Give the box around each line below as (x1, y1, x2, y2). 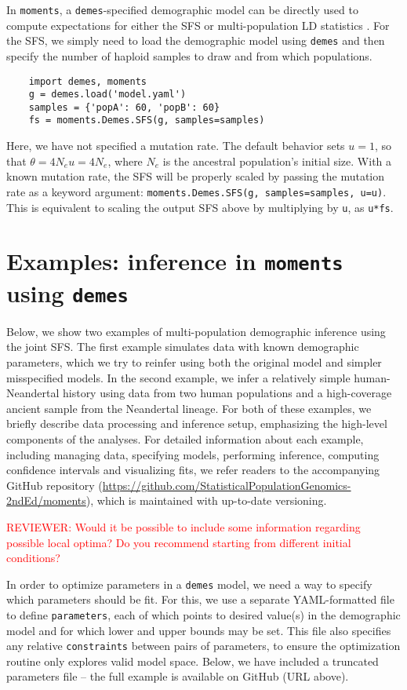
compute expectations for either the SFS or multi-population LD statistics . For (6, 16, 390, 33)
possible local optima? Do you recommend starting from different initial (6, 534, 351, 550)
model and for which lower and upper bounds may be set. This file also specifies (6, 622, 391, 638)
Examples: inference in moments (6, 245, 343, 277)
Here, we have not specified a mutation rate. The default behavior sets (6, 137, 345, 154)
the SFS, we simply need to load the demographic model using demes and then (6, 32, 385, 49)
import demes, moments (28, 75, 147, 87)
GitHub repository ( (6, 476, 103, 493)
